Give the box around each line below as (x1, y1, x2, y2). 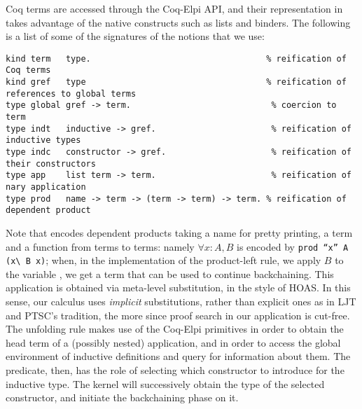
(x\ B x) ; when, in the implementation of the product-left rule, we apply (6, 253, 321, 268)
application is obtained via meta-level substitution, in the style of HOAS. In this (6, 280, 351, 295)
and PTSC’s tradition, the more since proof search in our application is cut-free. (6, 307, 350, 322)
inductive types (6, 135, 81, 146)
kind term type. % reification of (6, 53, 347, 64)
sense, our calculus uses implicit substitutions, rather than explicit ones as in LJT (6, 294, 356, 309)
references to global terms (6, 88, 137, 99)
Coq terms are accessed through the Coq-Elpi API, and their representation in (6, 1, 343, 15)
